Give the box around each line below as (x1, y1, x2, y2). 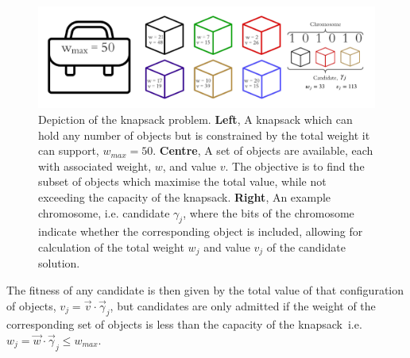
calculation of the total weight (38, 238, 184, 255)
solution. (38, 255, 80, 271)
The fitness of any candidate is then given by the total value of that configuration (6, 281, 404, 298)
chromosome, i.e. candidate (38, 204, 170, 221)
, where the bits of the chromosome (183, 204, 354, 221)
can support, (38, 142, 99, 159)
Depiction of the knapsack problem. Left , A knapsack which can (38, 110, 353, 127)
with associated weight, (38, 157, 152, 174)
